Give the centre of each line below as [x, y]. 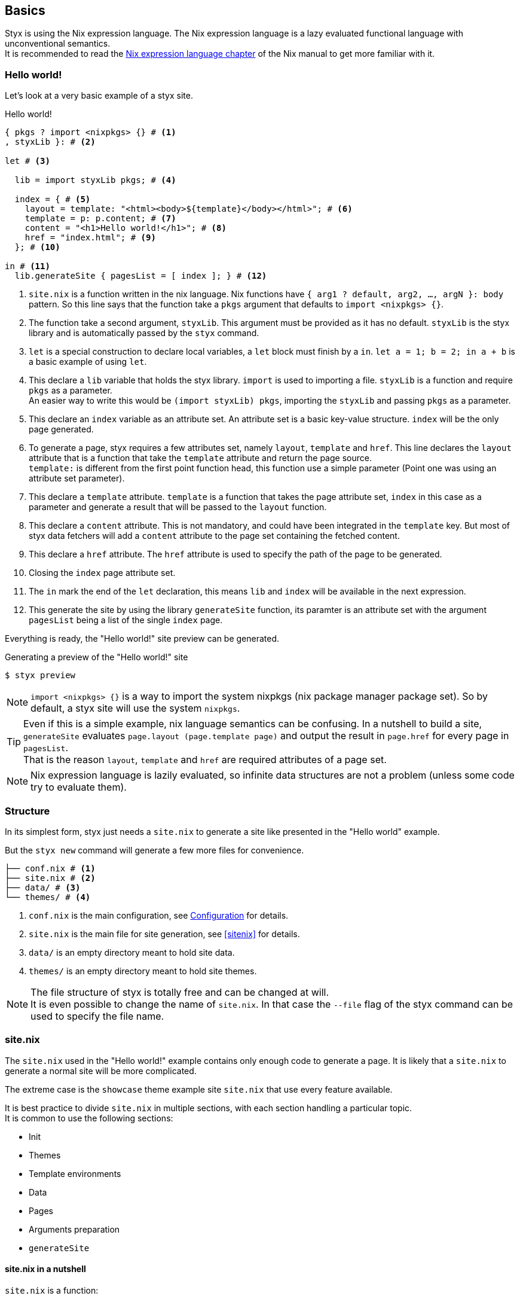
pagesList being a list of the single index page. [126, 620]
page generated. [61, 429]
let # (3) [27, 161]
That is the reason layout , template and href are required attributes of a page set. [205, 760]
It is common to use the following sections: [89, 1118]
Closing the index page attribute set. [102, 573]
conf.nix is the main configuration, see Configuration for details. [159, 915]
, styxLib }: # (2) [50, 142]
